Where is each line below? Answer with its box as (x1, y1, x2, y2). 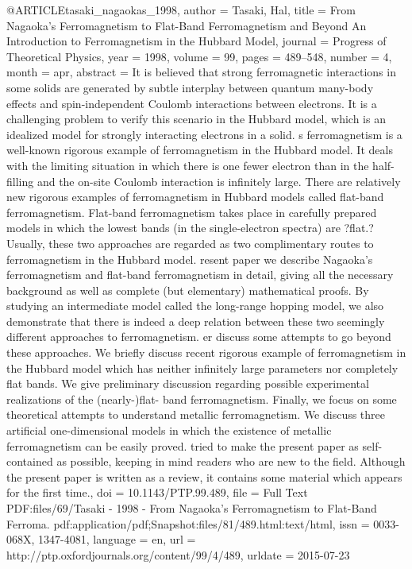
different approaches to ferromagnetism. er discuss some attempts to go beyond (6, 328, 391, 345)
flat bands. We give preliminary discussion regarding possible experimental (6, 375, 369, 392)
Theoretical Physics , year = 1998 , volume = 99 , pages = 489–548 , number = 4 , (6, 48, 392, 64)
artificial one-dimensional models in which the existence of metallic (6, 422, 332, 439)
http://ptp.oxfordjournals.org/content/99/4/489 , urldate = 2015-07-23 (6, 546, 350, 563)
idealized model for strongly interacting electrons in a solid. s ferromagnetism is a (6, 126, 402, 142)
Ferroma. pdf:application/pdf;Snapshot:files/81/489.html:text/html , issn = (6, 515, 370, 532)
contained (6, 453, 53, 470)
